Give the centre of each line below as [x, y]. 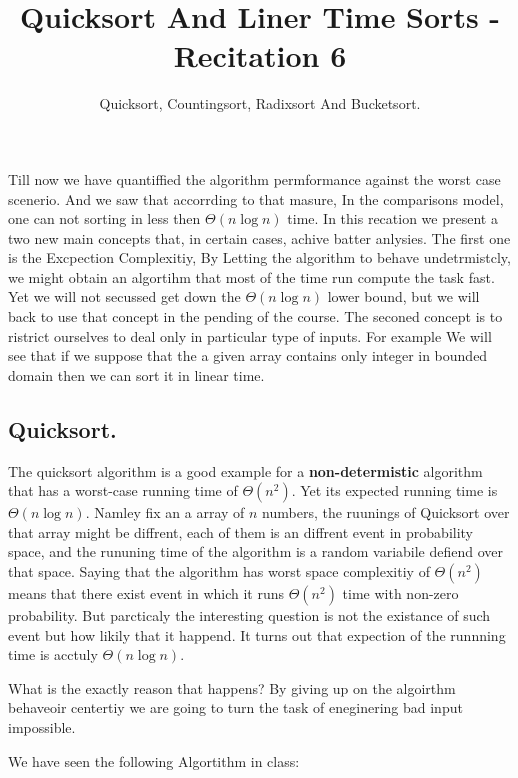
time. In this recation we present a [392, 218]
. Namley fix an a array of [165, 512]
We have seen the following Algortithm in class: [154, 760]
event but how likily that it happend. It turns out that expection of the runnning [257, 634]
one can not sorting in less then [104, 218]
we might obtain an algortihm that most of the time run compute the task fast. [251, 276]
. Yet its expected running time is [394, 490]
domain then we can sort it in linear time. [136, 374]
